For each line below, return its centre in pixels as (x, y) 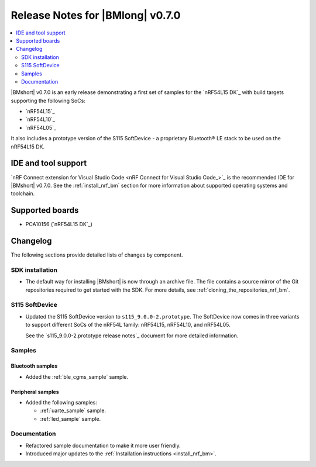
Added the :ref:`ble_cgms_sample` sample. (77, 376)
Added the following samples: (61, 402)
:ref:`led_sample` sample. (71, 418)
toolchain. (23, 193)
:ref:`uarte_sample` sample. (73, 411)
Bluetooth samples (34, 366)
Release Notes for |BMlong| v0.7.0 (96, 15)
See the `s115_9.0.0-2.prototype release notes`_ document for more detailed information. (132, 335)
